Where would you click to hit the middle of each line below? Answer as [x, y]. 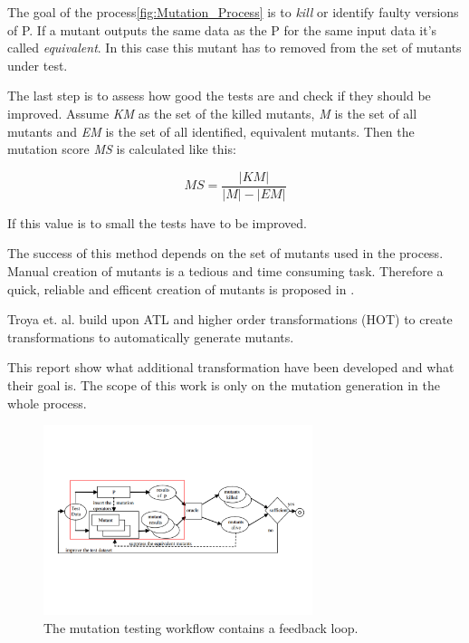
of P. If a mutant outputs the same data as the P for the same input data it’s [222, 29]
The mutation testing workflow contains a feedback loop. [201, 627]
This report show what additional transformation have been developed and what [231, 367]
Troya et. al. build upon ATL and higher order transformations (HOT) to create [230, 319]
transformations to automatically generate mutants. [151, 336]
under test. [38, 65]
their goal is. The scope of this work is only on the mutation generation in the [224, 384]
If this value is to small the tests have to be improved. [157, 222]
